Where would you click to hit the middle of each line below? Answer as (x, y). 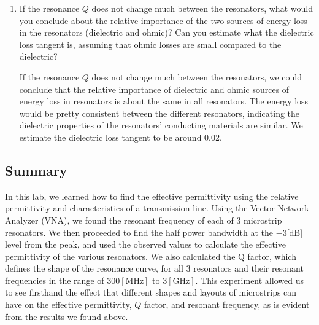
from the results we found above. (67, 316)
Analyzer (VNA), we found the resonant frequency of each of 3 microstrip (144, 220)
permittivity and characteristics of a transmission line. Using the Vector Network (157, 208)
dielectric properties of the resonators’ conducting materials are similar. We (161, 125)
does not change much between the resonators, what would (202, 8)
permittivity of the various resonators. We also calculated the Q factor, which (151, 256)
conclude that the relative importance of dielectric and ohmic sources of (154, 89)
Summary (36, 170)
